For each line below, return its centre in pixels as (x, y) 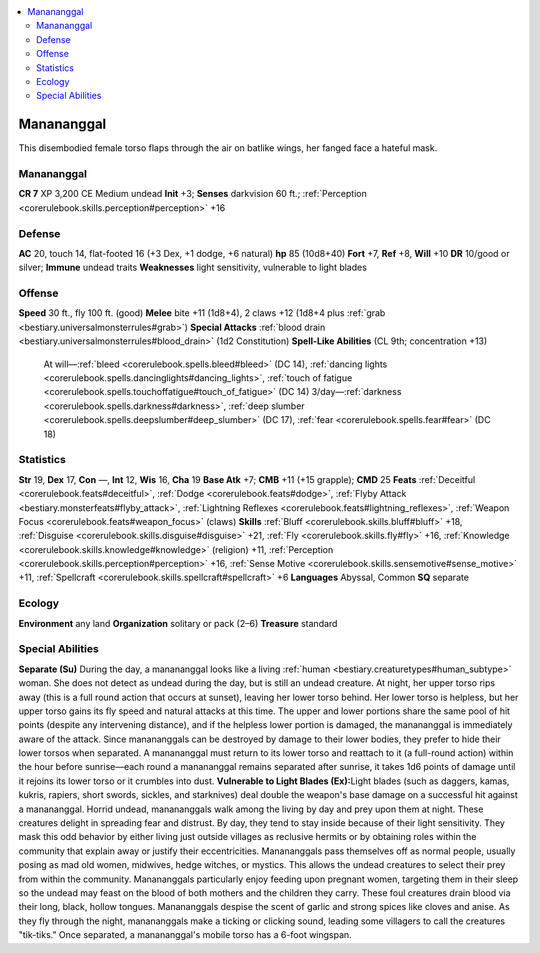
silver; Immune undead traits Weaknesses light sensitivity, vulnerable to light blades (192, 267)
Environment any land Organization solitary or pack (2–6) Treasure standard (178, 623)
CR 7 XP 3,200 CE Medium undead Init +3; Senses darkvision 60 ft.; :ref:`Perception (192, 194)
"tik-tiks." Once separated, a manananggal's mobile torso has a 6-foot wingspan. (185, 935)
